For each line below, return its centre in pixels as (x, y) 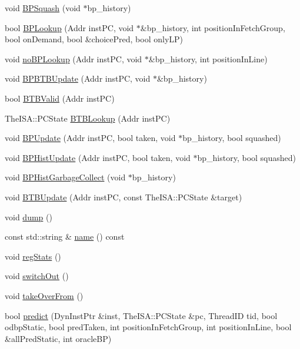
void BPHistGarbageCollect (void (65, 177)
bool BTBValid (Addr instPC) (60, 98)
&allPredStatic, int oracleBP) (58, 338)
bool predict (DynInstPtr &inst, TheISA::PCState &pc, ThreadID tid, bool (141, 315)
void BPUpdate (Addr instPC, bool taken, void (90, 138)
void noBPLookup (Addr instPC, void (74, 58)
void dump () (29, 217)
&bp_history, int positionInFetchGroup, (213, 27)
